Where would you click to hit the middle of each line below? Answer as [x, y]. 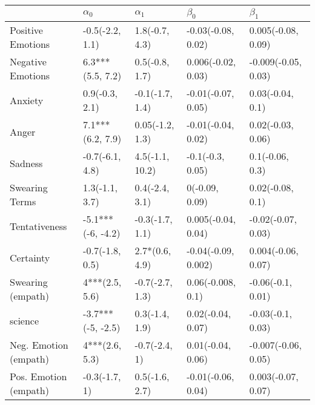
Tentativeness [38, 226]
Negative [28, 62]
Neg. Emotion [39, 345]
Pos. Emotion [38, 377]
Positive [26, 30]
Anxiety [27, 100]
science [25, 320]
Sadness [26, 163]
